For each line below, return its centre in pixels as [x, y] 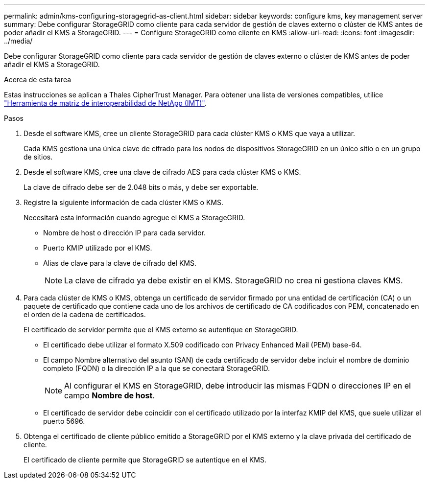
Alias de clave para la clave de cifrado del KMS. [120, 263]
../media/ [18, 41]
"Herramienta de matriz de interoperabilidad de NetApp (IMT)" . [105, 103]
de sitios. [38, 157]
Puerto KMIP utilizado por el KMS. [98, 248]
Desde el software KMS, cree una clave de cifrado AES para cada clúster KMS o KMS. [162, 172]
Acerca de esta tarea [38, 80]
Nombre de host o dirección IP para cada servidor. [124, 233]
